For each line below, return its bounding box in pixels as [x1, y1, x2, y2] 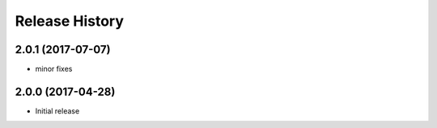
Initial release [35, 105, 80, 116]
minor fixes [35, 64, 73, 74]
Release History [15, 12, 125, 30]
